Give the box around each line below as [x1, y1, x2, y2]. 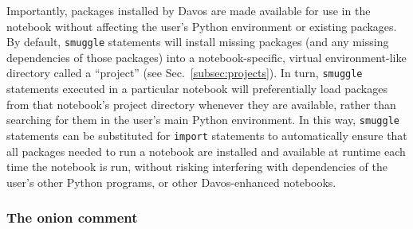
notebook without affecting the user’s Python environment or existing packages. [6, 17, 397, 34]
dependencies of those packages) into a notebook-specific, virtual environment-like [6, 49, 407, 65]
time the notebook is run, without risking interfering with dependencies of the [6, 158, 387, 175]
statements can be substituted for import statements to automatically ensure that [6, 126, 407, 143]
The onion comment [6, 208, 138, 227]
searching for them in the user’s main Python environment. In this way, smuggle [6, 111, 399, 128]
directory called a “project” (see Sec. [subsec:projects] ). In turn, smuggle [6, 64, 363, 81]
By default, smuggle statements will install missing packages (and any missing [6, 33, 389, 50]
